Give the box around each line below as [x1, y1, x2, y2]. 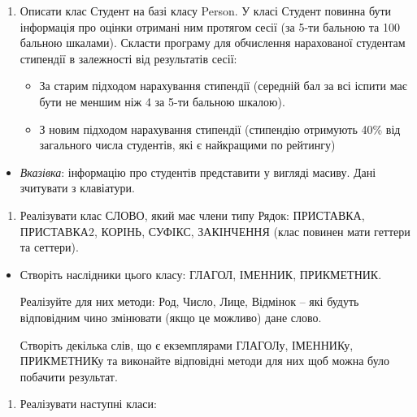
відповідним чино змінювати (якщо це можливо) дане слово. [20, 308, 322, 325]
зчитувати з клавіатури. [20, 179, 135, 196]
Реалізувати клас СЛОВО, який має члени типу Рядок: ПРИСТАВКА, [20, 206, 365, 223]
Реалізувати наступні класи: [20, 395, 157, 412]
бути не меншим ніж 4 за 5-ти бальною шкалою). [39, 92, 285, 110]
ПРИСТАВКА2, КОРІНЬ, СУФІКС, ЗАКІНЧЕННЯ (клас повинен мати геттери [20, 222, 410, 239]
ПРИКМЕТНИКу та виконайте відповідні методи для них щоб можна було [20, 352, 390, 369]
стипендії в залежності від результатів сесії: [20, 49, 237, 67]
